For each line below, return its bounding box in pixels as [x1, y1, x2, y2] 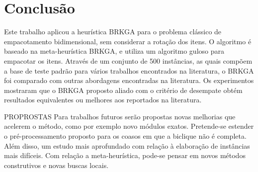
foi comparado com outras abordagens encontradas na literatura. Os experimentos [4, 75, 254, 86]
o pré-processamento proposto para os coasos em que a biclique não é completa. [4, 131, 247, 141]
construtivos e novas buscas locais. [4, 160, 109, 170]
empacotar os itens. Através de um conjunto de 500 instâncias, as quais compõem [4, 55, 253, 66]
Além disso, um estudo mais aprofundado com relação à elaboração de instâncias [4, 140, 250, 151]
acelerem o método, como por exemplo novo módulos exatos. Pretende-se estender [4, 121, 254, 131]
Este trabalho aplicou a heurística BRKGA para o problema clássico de [4, 26, 222, 37]
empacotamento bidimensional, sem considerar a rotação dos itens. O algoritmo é [4, 36, 252, 46]
